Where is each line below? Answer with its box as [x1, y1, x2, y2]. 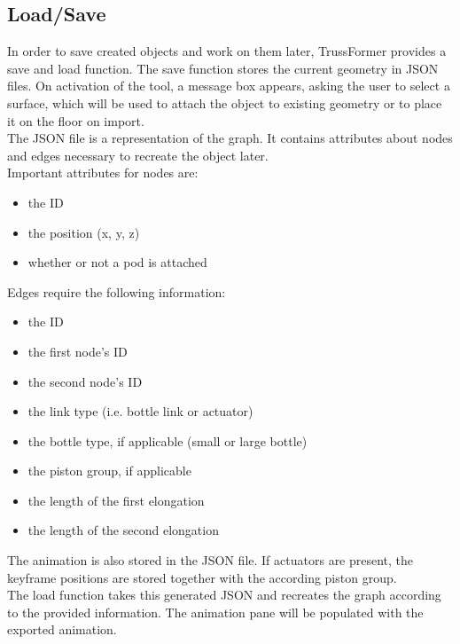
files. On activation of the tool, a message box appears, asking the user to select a [7, 76, 450, 95]
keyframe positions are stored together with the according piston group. [7, 568, 397, 586]
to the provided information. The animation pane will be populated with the [7, 602, 424, 621]
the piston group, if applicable [27, 461, 191, 480]
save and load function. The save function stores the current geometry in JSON [7, 59, 439, 77]
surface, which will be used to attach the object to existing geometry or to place [7, 93, 442, 112]
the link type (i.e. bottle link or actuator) [27, 402, 253, 420]
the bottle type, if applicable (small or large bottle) [27, 431, 308, 450]
